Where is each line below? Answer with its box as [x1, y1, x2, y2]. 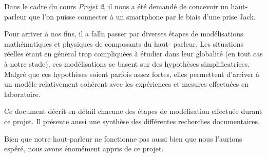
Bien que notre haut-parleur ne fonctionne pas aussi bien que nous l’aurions [4, 133, 242, 144]
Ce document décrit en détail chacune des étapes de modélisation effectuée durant [4, 106, 262, 116]
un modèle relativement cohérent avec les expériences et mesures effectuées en [4, 78, 249, 89]
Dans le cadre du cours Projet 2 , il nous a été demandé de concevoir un [4, 1, 228, 11]
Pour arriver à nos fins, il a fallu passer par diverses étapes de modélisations [4, 28, 243, 39]
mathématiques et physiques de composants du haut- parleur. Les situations [4, 38, 243, 49]
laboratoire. [4, 88, 41, 99]
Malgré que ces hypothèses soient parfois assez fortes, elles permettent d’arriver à [4, 68, 260, 79]
